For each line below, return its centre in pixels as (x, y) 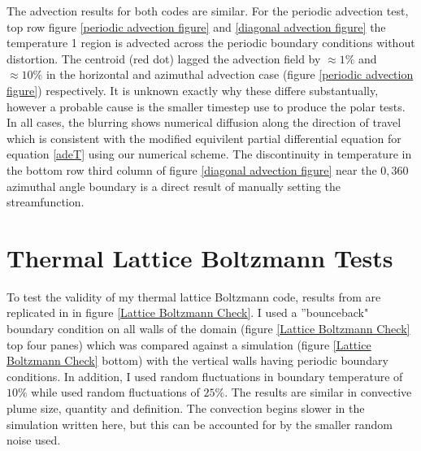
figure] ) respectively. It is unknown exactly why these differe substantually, (193, 90)
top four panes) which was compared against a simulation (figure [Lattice (189, 344)
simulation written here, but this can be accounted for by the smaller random (200, 424)
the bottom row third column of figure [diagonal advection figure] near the (192, 169)
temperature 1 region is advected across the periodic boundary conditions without (211, 43)
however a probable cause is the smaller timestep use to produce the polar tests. (206, 106)
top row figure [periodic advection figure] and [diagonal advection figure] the (196, 26)
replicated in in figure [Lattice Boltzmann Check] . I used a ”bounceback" (188, 312)
